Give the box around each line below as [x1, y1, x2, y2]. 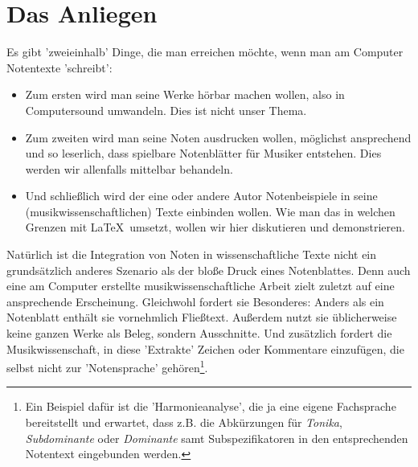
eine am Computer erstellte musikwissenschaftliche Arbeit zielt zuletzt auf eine [6, 277, 395, 294]
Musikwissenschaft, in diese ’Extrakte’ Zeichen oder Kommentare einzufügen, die [6, 340, 404, 357]
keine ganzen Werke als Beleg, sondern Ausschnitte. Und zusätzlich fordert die [6, 325, 392, 342]
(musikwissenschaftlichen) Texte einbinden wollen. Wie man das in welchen [25, 203, 395, 219]
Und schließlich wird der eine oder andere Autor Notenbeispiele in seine [25, 187, 378, 204]
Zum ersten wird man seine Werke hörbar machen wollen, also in [25, 86, 345, 103]
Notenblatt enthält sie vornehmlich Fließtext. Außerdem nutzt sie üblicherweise [6, 309, 397, 326]
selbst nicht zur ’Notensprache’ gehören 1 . [6, 357, 208, 375]
